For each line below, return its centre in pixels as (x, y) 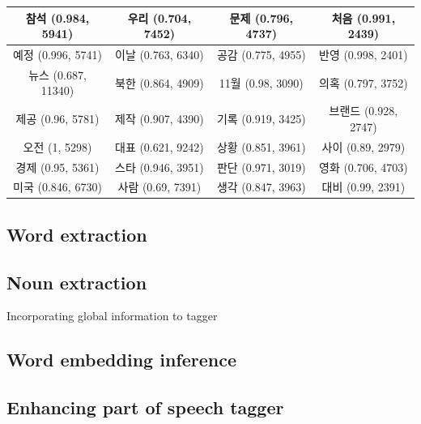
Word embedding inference (121, 360)
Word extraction (77, 234)
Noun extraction (77, 282)
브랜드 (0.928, (364, 111)
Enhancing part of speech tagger (145, 407)
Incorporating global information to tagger (112, 316)
